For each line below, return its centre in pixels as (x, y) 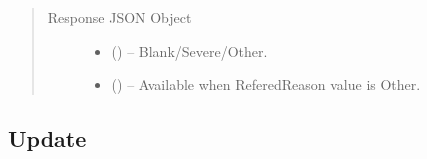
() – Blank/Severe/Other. (189, 50)
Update (47, 138)
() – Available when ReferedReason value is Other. (266, 84)
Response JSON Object (119, 17)
